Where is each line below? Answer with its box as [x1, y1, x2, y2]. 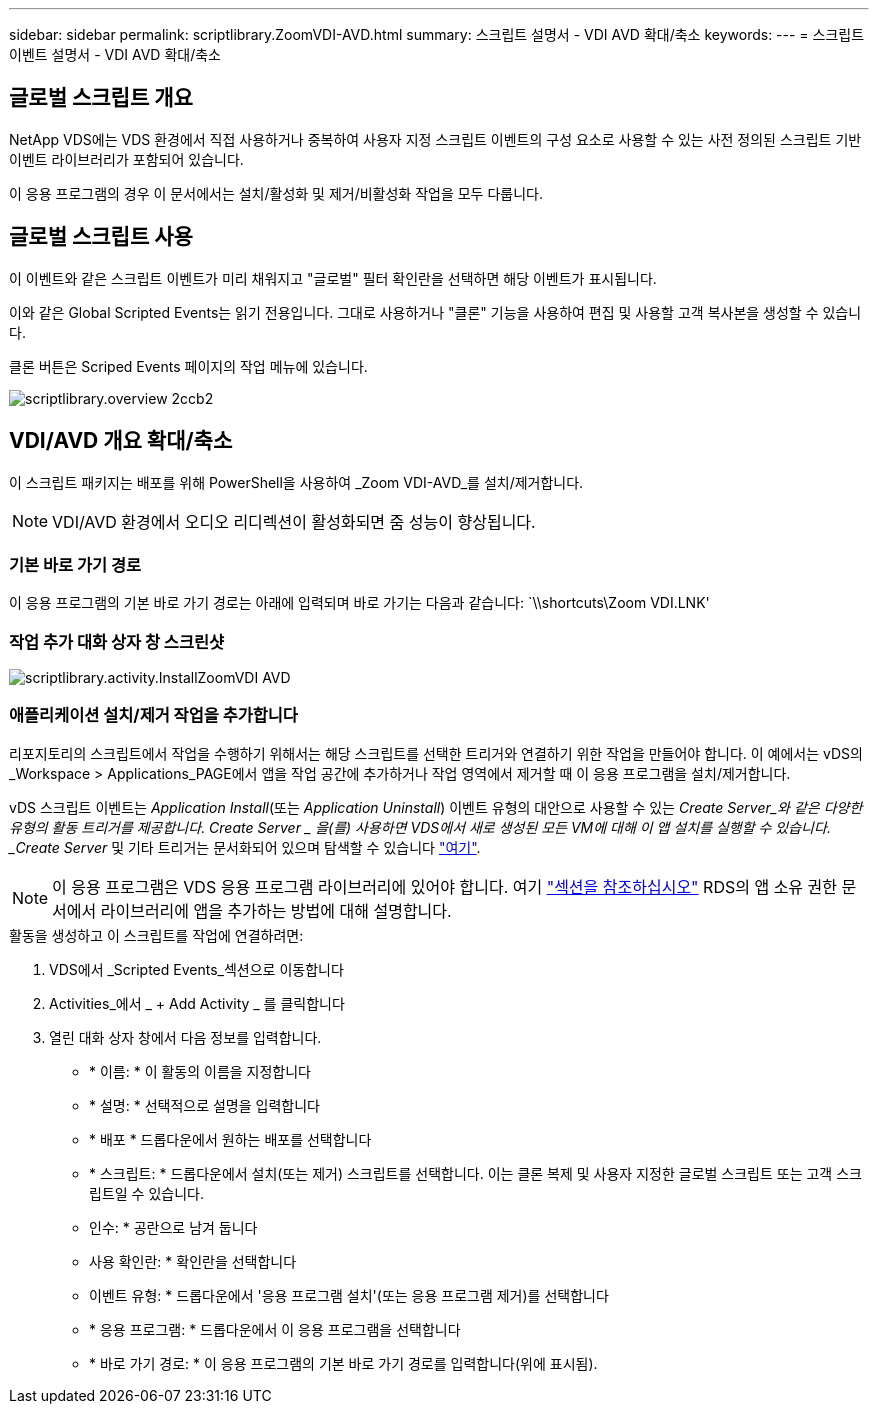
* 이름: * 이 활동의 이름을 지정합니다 [89, 1062, 312, 1080]
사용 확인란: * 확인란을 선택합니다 [89, 1252, 297, 1270]
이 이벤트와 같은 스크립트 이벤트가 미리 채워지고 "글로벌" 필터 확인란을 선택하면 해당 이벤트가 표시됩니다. [9, 269, 657, 287]
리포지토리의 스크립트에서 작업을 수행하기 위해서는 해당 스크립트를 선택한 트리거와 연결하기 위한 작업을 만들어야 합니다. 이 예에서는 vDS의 [9, 744, 863, 762]
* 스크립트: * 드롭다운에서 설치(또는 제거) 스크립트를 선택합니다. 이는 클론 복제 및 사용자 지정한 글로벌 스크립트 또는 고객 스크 [89, 1164, 862, 1182]
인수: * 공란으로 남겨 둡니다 [89, 1218, 258, 1236]
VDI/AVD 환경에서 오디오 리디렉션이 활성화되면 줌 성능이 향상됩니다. [52, 511, 536, 532]
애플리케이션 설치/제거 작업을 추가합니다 [9, 705, 298, 726]
